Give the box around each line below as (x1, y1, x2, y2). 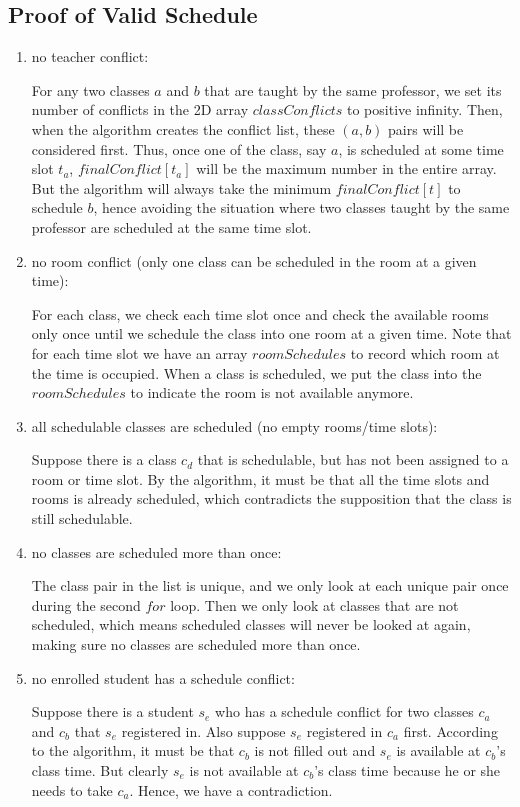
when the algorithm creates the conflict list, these (31, 118, 335, 139)
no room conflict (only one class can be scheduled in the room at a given (31, 250, 477, 271)
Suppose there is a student (31, 701, 194, 722)
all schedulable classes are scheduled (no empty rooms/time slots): (31, 415, 438, 436)
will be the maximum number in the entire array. (196, 158, 497, 179)
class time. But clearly (31, 760, 169, 781)
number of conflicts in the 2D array (31, 99, 249, 120)
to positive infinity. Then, (347, 99, 503, 120)
